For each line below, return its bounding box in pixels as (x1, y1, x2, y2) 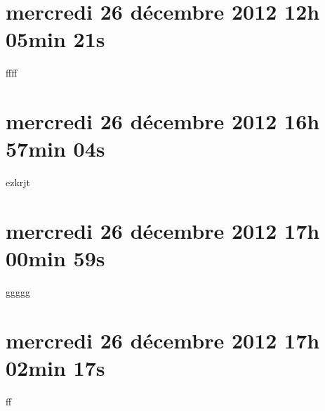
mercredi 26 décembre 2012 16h (6, 107, 320, 136)
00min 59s (6, 244, 105, 273)
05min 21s (6, 25, 105, 53)
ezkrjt (6, 175, 31, 190)
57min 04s (6, 134, 105, 163)
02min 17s (6, 353, 105, 382)
